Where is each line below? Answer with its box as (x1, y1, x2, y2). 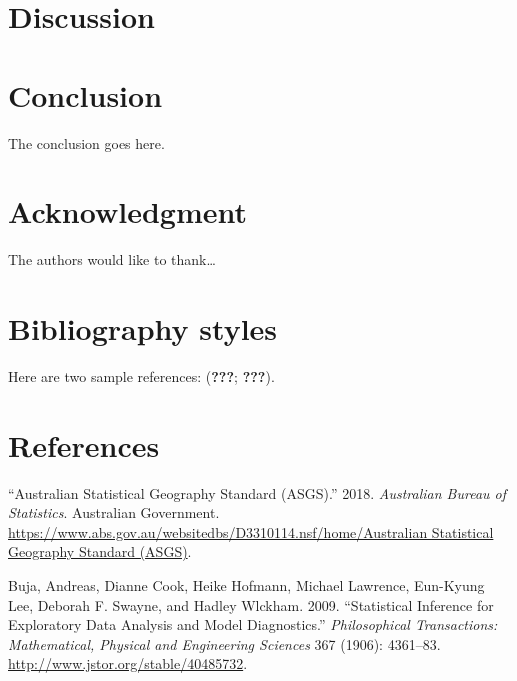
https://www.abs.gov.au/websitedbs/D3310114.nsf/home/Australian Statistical (8, 521, 494, 542)
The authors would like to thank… (8, 249, 216, 270)
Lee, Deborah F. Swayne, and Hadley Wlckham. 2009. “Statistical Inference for (8, 594, 494, 615)
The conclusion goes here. (8, 132, 165, 153)
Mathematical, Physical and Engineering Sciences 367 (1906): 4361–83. (8, 633, 441, 654)
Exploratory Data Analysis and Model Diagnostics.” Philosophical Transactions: (8, 614, 498, 635)
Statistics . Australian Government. (8, 502, 220, 523)
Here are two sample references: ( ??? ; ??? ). (8, 365, 275, 386)
